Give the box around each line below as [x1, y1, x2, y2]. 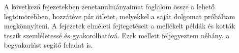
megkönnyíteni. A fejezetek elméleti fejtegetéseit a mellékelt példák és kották [4, 21, 236, 31]
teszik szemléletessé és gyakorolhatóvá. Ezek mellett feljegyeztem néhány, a [4, 30, 230, 40]
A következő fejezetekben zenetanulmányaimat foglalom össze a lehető [4, 1, 215, 11]
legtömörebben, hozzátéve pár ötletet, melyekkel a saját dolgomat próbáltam [4, 11, 235, 21]
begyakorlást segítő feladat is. [4, 40, 93, 50]
